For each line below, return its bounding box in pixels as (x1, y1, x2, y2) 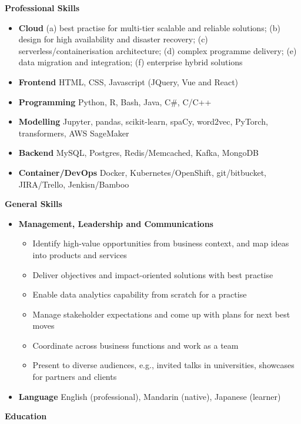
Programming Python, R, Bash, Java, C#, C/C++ (18, 95, 212, 108)
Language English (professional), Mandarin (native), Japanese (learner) (18, 390, 281, 402)
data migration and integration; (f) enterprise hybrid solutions (18, 56, 243, 68)
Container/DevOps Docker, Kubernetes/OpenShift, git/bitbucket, (18, 166, 266, 178)
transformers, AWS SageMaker (18, 126, 129, 139)
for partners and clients (32, 370, 117, 383)
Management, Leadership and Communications (18, 217, 213, 229)
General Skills (5, 198, 62, 210)
